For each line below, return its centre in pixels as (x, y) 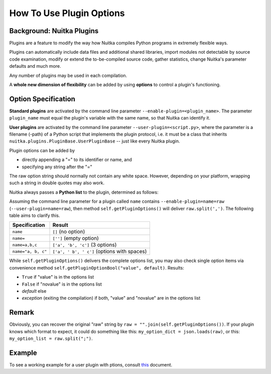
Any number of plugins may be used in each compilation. (68, 75)
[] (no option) (69, 232)
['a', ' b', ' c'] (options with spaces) (100, 252)
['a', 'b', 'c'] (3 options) (85, 245)
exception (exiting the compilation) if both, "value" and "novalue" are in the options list (111, 298)
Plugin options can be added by (42, 150)
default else (34, 291)
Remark (22, 313)
